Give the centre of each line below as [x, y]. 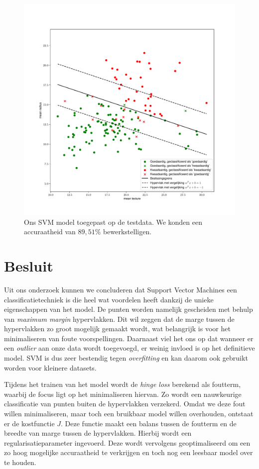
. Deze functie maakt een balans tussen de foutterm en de [149, 423]
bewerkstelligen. [128, 232]
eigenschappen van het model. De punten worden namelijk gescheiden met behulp [129, 309]
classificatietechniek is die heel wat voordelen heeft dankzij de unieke [109, 299]
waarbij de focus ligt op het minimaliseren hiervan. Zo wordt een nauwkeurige [123, 394]
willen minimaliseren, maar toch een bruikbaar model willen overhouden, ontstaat [129, 414]
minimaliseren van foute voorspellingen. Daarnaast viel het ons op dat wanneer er [129, 338]
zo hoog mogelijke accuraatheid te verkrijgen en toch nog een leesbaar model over [129, 452]
